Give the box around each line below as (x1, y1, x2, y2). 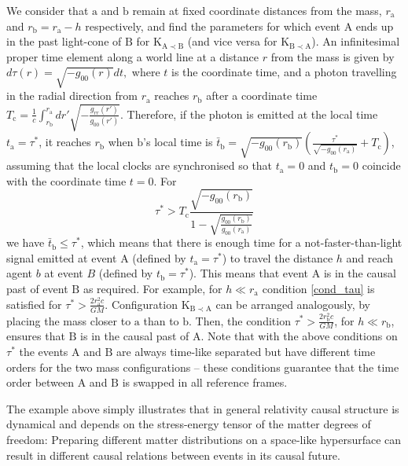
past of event (6, 280, 68, 296)
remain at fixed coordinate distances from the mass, (132, 2, 382, 18)
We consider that (6, 2, 89, 18)
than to (143, 312, 179, 328)
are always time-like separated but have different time (116, 343, 376, 359)
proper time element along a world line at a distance (6, 48, 259, 64)
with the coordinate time (6, 172, 127, 189)
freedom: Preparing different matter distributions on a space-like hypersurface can (6, 431, 402, 447)
